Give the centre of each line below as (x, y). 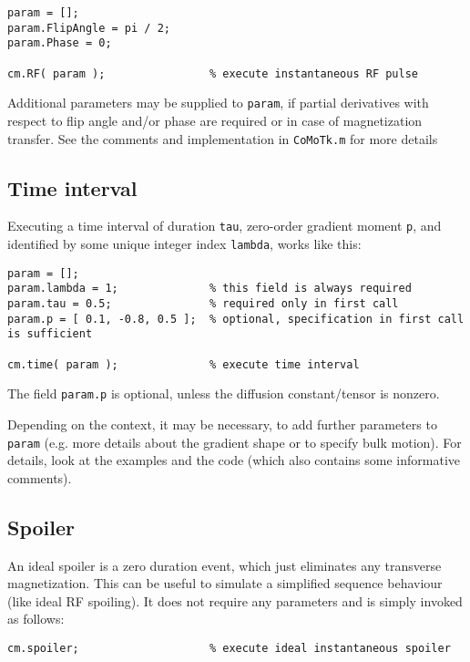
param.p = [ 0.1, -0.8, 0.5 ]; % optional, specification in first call (236, 319)
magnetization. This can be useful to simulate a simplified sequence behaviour (225, 583)
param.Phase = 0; (60, 43)
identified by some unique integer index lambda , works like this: (184, 244)
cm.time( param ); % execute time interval (184, 364)
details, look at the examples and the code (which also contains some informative (234, 460)
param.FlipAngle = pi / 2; (89, 28)
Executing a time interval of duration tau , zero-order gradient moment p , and (225, 226)
